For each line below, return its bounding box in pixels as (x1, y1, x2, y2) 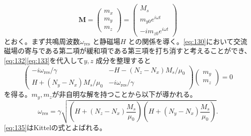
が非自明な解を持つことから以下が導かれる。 (52, 89, 197, 99)
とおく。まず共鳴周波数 (4, 36, 80, 46)
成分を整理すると (95, 55, 151, 65)
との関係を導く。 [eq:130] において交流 (128, 36, 248, 46)
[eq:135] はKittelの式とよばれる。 (4, 122, 107, 132)
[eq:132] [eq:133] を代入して (4, 55, 84, 65)
